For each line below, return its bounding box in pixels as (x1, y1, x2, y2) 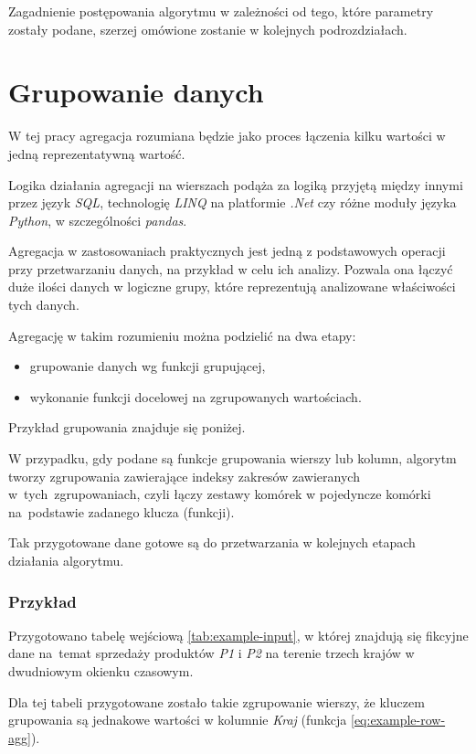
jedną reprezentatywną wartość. (8, 143, 185, 163)
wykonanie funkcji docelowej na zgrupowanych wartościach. (29, 387, 362, 406)
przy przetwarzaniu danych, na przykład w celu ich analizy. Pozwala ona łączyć (8, 259, 453, 278)
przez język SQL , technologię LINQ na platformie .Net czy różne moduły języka (8, 193, 457, 212)
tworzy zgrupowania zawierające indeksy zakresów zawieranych (8, 466, 360, 485)
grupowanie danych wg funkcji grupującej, (29, 356, 266, 376)
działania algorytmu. (8, 551, 124, 569)
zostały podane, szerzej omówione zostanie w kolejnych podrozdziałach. (8, 19, 407, 38)
